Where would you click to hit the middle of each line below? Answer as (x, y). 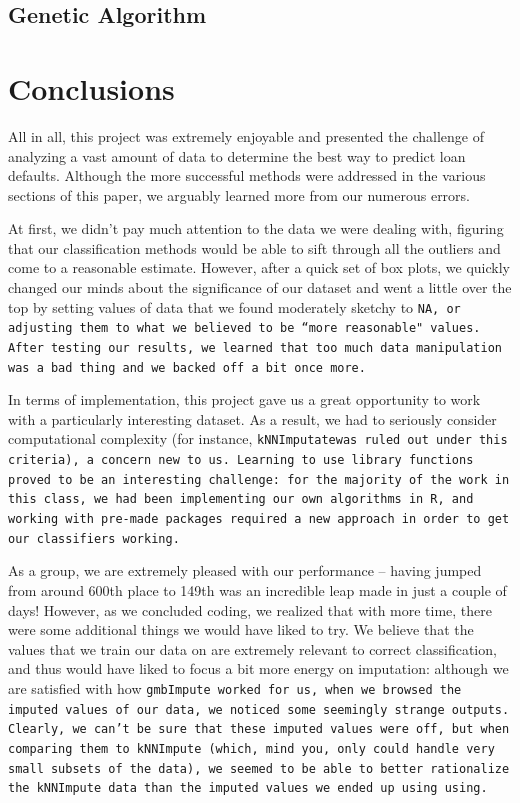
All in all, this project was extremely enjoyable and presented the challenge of (246, 135)
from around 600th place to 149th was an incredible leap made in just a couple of (257, 590)
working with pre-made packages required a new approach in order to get (259, 519)
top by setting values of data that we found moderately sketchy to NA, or (234, 306)
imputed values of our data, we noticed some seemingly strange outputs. (259, 709)
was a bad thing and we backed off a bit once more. (187, 367)
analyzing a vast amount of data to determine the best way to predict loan (237, 155)
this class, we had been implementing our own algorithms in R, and (241, 499)
